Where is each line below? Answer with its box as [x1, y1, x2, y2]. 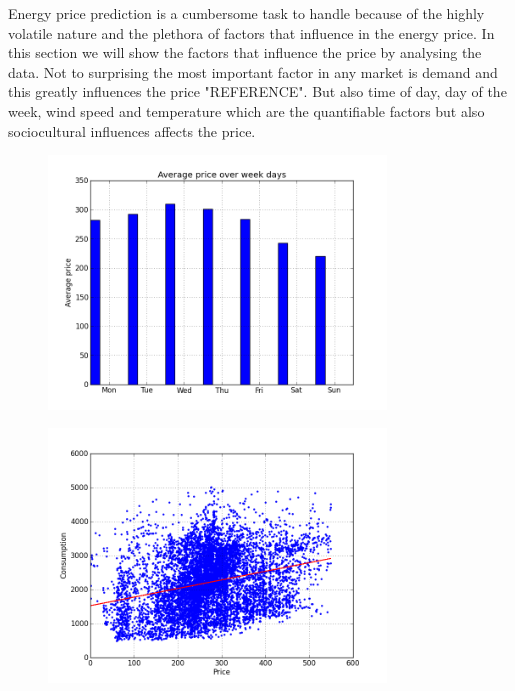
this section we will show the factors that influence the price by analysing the [8, 42, 482, 63]
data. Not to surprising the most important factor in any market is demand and [8, 61, 498, 82]
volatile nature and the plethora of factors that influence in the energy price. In [8, 22, 495, 43]
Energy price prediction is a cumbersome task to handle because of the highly [8, 3, 485, 23]
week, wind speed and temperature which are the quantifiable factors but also [8, 100, 485, 121]
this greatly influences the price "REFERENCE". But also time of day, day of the [8, 81, 507, 102]
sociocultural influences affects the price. [8, 120, 256, 141]
